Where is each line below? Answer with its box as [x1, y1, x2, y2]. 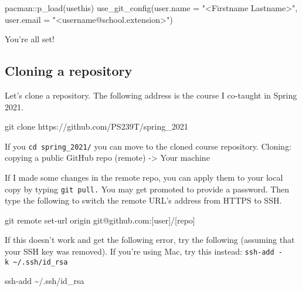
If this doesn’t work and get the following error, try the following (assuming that [5, 234, 295, 246]
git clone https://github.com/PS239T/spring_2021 [5, 120, 188, 133]
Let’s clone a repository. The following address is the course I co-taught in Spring [5, 89, 297, 101]
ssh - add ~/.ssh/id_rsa [5, 275, 84, 287]
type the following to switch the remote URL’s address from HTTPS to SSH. [5, 194, 282, 207]
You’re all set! [5, 33, 55, 45]
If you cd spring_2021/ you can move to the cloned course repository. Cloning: [5, 140, 291, 152]
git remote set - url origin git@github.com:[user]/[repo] [5, 214, 195, 226]
